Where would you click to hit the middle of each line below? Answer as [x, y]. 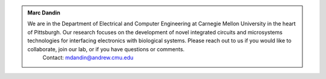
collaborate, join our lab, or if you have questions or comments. [106, 49]
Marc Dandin [44, 13]
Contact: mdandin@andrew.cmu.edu [88, 57]
